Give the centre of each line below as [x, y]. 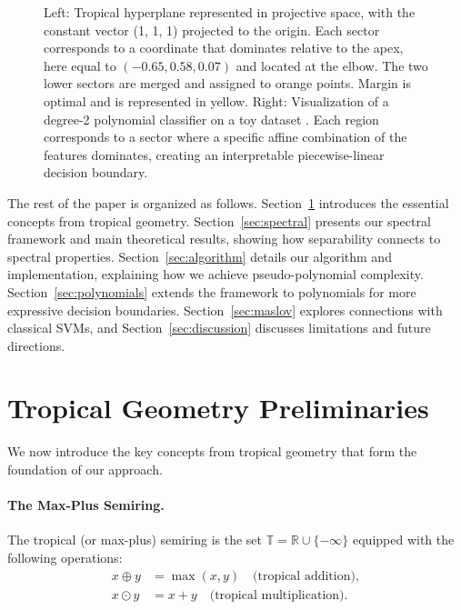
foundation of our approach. [85, 469]
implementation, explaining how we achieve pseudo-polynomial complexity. [215, 274]
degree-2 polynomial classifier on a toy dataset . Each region [211, 119]
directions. [36, 345]
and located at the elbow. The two [332, 65]
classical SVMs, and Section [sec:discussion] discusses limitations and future [219, 328]
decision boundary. [96, 172]
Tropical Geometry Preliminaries [218, 408]
